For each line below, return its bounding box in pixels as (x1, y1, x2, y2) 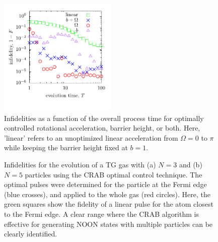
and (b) (179, 159, 202, 169)
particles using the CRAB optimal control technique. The (25, 169, 202, 179)
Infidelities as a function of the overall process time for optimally (4, 112, 204, 123)
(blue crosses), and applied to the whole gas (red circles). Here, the (4, 189, 211, 199)
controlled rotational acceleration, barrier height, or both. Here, (4, 123, 200, 133)
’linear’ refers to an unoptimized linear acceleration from (4, 132, 178, 143)
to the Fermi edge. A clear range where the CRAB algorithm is (4, 208, 199, 219)
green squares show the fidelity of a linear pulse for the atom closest (4, 199, 213, 209)
